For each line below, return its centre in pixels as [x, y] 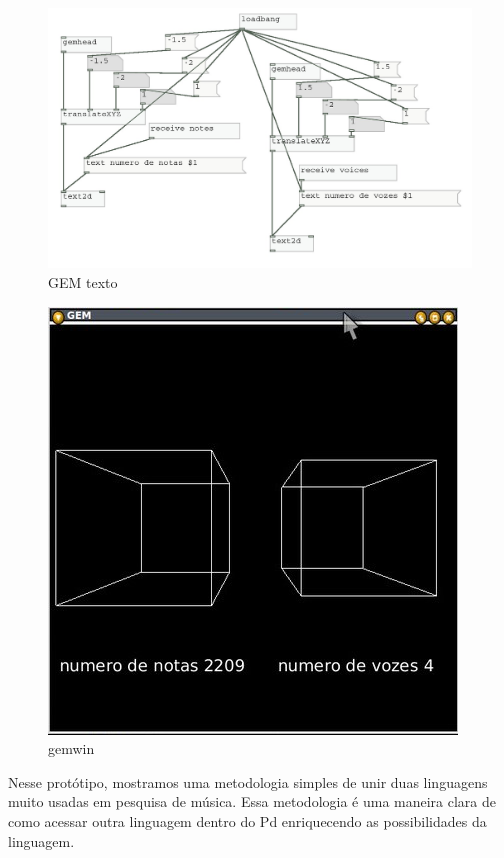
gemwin [71, 748]
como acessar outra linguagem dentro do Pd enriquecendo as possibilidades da [247, 821]
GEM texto [83, 282]
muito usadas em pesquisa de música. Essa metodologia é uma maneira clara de [252, 801]
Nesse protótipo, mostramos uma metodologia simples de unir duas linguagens [248, 781]
